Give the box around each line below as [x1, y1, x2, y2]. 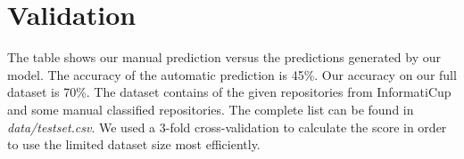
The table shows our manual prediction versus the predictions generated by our [7, 48, 441, 67]
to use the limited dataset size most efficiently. [7, 135, 261, 154]
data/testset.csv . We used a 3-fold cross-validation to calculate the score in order [7, 117, 447, 136]
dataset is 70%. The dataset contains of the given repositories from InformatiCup [7, 83, 452, 101]
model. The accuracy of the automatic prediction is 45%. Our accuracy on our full [7, 65, 457, 83]
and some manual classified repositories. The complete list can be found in [7, 99, 414, 118]
